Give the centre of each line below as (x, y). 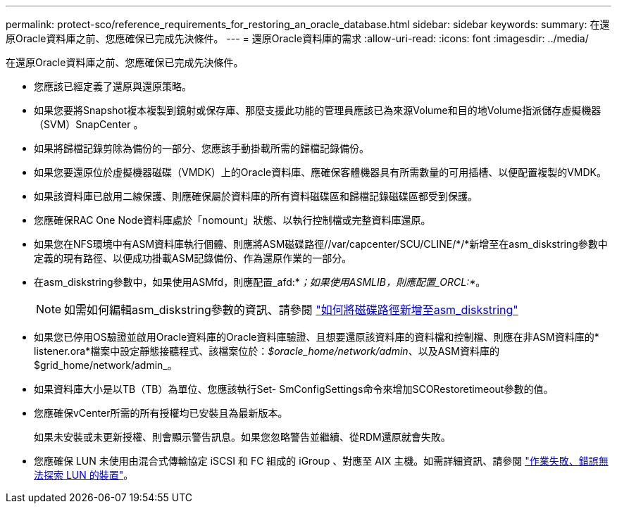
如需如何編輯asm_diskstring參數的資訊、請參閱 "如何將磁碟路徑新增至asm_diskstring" (291, 310)
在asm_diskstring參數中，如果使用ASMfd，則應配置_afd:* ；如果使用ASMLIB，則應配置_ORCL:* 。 (260, 282)
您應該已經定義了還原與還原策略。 (113, 86)
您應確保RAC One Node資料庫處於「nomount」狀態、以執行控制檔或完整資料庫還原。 (232, 220)
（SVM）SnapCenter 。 (89, 124)
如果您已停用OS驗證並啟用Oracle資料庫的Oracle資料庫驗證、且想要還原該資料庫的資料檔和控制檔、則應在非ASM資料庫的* (317, 337)
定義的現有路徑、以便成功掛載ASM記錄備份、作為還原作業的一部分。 (193, 258)
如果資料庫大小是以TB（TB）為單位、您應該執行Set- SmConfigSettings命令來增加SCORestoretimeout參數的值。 (294, 389)
